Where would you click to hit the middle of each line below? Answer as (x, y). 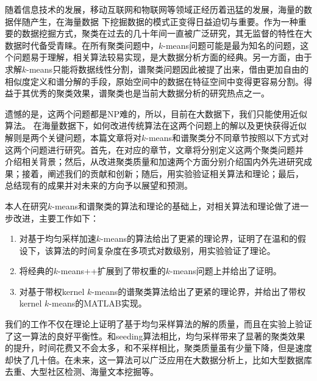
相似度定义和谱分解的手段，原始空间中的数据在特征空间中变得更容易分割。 (154, 81)
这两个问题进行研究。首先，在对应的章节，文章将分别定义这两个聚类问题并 (154, 149)
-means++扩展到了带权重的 (112, 271)
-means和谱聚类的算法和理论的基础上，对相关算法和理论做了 (172, 205)
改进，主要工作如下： (56, 218)
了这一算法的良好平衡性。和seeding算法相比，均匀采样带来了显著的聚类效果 (155, 336)
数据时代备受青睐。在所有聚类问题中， (82, 45)
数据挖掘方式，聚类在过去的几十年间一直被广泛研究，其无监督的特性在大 (167, 33)
